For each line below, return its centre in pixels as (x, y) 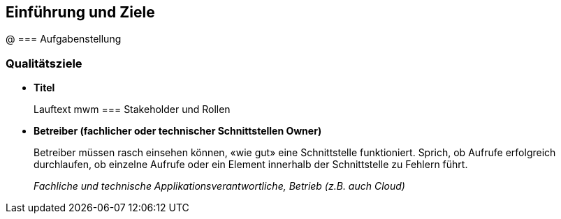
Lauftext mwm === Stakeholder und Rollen (132, 109)
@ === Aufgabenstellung (64, 39)
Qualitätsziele (44, 63)
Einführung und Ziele (80, 12)
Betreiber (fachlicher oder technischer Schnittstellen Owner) (178, 131)
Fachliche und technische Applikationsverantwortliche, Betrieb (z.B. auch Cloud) (219, 186)
